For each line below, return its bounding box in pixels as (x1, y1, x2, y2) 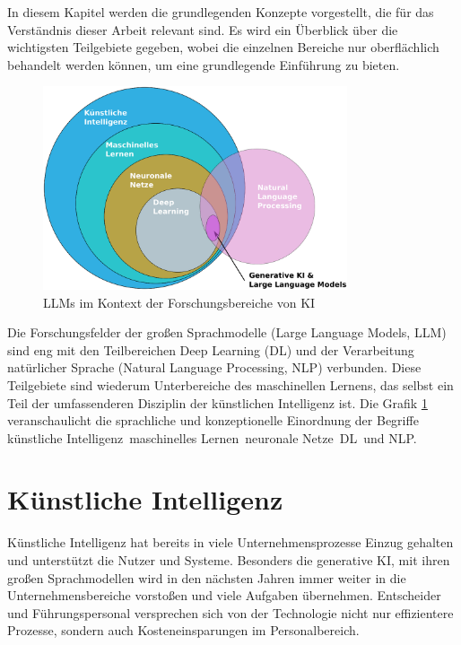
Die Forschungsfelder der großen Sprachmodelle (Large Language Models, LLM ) (7, 323, 447, 342)
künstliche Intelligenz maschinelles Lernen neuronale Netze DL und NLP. (7, 428, 417, 447)
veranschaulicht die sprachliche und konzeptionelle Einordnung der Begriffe (7, 411, 419, 430)
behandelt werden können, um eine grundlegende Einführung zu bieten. (7, 55, 400, 74)
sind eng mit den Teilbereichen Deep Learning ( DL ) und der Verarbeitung (7, 340, 414, 359)
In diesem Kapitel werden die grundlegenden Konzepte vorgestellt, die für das (7, 3, 434, 21)
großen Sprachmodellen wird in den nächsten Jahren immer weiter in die (7, 568, 406, 587)
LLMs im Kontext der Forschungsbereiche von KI (43, 292, 316, 311)
